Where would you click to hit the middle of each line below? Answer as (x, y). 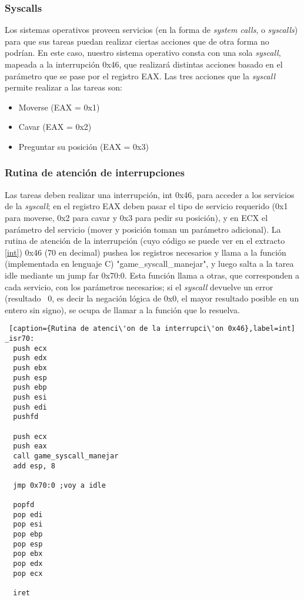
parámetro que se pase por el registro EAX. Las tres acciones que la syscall (140, 76)
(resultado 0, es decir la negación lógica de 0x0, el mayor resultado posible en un (152, 298)
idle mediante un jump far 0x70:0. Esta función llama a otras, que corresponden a (152, 275)
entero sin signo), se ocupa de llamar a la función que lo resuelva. (122, 309)
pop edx (28, 564)
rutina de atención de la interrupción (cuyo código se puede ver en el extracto (145, 241)
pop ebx (28, 554)
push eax (30, 446)
